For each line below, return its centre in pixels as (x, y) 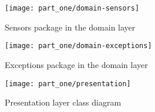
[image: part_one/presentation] (68, 84)
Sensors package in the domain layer (70, 27)
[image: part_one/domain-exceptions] (78, 46)
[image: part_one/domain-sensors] (72, 8)
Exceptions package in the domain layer (76, 64)
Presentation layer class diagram (63, 102)
